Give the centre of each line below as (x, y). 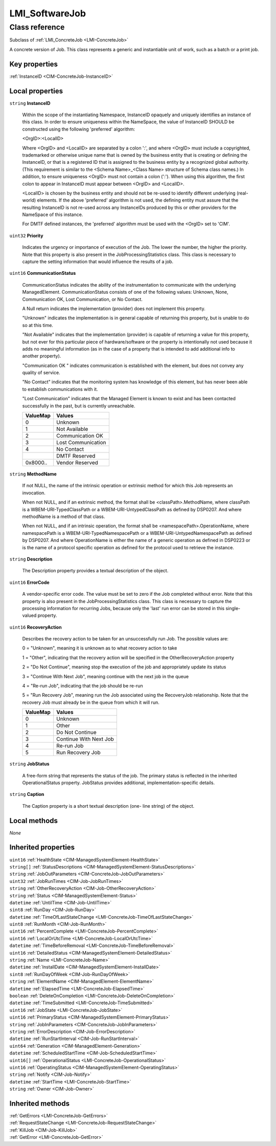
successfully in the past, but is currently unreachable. (79, 406)
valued (29, 615)
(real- (242, 193)
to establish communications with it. (60, 389)
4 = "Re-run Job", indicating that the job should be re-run (83, 686)
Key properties (34, 64)
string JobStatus (29, 764)
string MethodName (33, 474)
